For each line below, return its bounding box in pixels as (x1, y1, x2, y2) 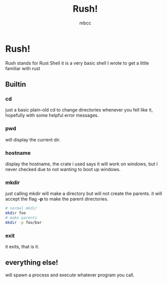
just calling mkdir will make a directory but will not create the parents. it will (5, 190, 162, 196)
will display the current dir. (5, 136, 61, 143)
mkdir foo (5, 211, 26, 216)
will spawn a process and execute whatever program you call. (5, 272, 135, 278)
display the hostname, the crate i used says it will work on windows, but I (5, 161, 158, 167)
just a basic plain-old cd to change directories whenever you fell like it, (5, 107, 153, 113)
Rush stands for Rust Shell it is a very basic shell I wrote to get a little (5, 60, 149, 66)
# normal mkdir (5, 206, 38, 211)
